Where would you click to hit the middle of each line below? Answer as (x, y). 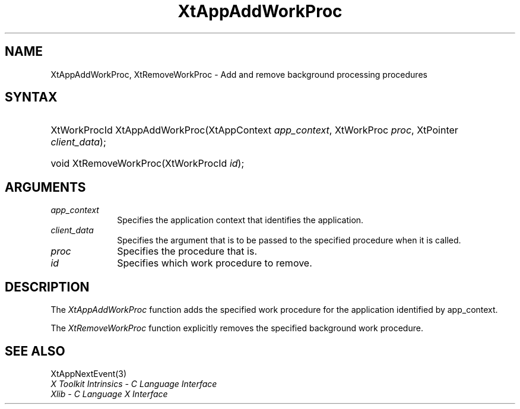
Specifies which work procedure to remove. (215, 263)
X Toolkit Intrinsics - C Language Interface (134, 383)
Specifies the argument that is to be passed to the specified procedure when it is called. (289, 240)
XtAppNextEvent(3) (89, 373)
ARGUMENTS (45, 187)
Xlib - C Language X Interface (109, 394)
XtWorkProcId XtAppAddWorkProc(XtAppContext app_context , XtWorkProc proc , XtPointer (254, 130)
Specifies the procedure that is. (187, 251)
